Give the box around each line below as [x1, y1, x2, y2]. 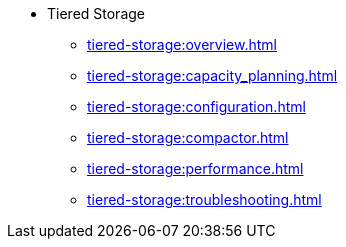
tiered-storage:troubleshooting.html [87, 191, 322, 208]
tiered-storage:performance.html [87, 160, 304, 177]
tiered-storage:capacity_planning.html [87, 67, 338, 84]
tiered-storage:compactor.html [87, 129, 289, 146]
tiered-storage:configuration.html [87, 98, 306, 115]
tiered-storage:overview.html [87, 36, 277, 53]
